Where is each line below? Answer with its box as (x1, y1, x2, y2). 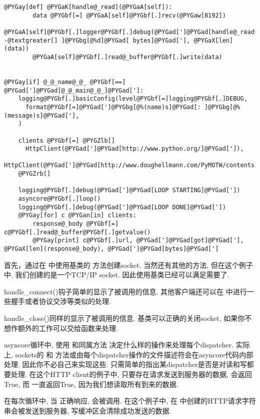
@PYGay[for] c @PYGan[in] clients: (18, 212, 136, 219)
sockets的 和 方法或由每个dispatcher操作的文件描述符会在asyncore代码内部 (15, 349, 253, 359)
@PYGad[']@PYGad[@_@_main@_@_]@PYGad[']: (4, 87, 144, 94)
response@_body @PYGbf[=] (32, 220, 119, 228)
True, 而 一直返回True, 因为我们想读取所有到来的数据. (4, 378, 178, 389)
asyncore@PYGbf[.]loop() (18, 195, 101, 203)
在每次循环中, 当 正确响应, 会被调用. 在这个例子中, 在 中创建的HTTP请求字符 (4, 395, 256, 406)
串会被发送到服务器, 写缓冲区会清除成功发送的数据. (4, 405, 171, 415)
